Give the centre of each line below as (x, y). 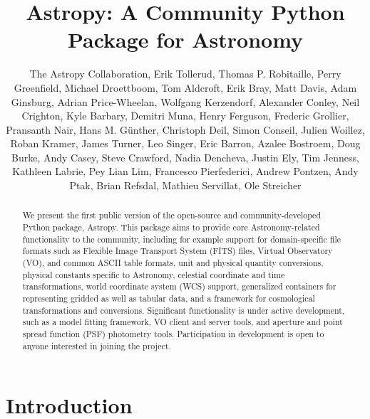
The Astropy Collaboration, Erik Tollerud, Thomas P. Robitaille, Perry (185, 74)
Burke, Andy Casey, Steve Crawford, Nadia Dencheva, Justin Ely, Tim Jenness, (185, 157)
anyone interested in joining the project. (97, 345)
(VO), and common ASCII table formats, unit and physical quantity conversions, (173, 263)
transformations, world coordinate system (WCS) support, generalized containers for (179, 286)
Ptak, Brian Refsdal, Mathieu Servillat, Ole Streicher (185, 185)
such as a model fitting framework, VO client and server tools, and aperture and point (183, 322)
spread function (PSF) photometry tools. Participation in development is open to (173, 334)
